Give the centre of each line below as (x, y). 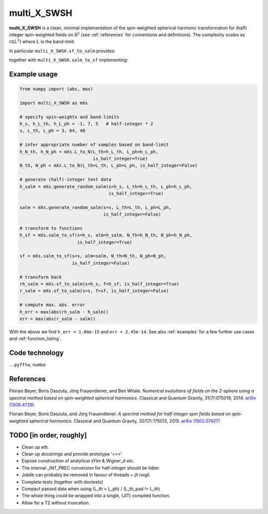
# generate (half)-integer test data (66, 180)
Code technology (36, 353)
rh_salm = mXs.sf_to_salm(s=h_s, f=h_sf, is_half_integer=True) (100, 284)
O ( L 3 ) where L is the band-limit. (42, 41)
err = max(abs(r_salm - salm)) (58, 319)
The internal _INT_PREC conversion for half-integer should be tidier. (91, 468)
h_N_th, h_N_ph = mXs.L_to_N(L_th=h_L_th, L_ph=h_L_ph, (89, 152)
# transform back (41, 277)
